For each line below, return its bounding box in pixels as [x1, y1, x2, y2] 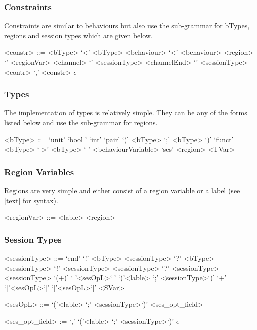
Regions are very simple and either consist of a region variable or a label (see [4, 185, 240, 195]
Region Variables [4, 165, 74, 178]
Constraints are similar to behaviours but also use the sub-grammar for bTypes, [4, 20, 250, 31]
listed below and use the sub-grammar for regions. [4, 117, 158, 127]
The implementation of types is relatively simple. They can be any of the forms [4, 107, 247, 118]
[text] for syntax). [4, 195, 58, 205]
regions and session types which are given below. [4, 30, 153, 40]
